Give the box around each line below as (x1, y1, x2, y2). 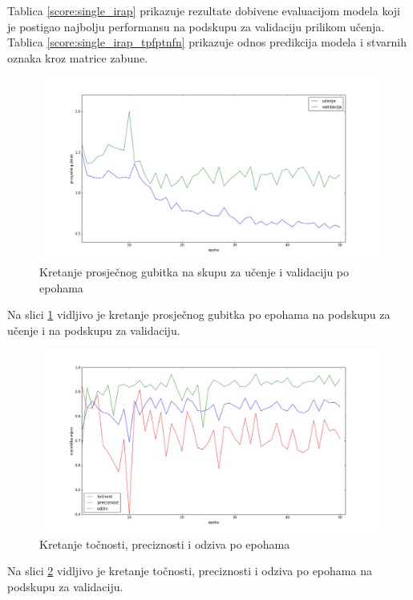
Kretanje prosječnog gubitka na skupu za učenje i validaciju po (39, 263, 350, 280)
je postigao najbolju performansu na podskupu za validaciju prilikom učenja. (7, 18, 385, 34)
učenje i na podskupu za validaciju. (7, 321, 180, 338)
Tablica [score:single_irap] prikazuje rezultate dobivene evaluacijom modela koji (7, 2, 400, 18)
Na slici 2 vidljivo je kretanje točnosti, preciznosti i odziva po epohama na (7, 562, 372, 579)
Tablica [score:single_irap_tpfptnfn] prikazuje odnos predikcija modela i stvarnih (7, 34, 407, 50)
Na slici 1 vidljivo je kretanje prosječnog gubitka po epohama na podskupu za (7, 306, 391, 323)
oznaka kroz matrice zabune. (7, 49, 148, 66)
